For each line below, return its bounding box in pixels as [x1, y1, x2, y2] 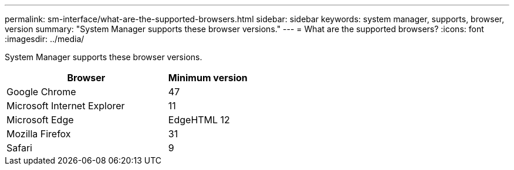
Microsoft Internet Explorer [6, 100, 125, 112]
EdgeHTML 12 [168, 114, 230, 126]
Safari [6, 142, 32, 154]
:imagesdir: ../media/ [5, 34, 84, 44]
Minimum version [168, 72, 248, 84]
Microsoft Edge [6, 114, 74, 126]
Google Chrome [6, 86, 76, 98]
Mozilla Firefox [6, 128, 71, 140]
